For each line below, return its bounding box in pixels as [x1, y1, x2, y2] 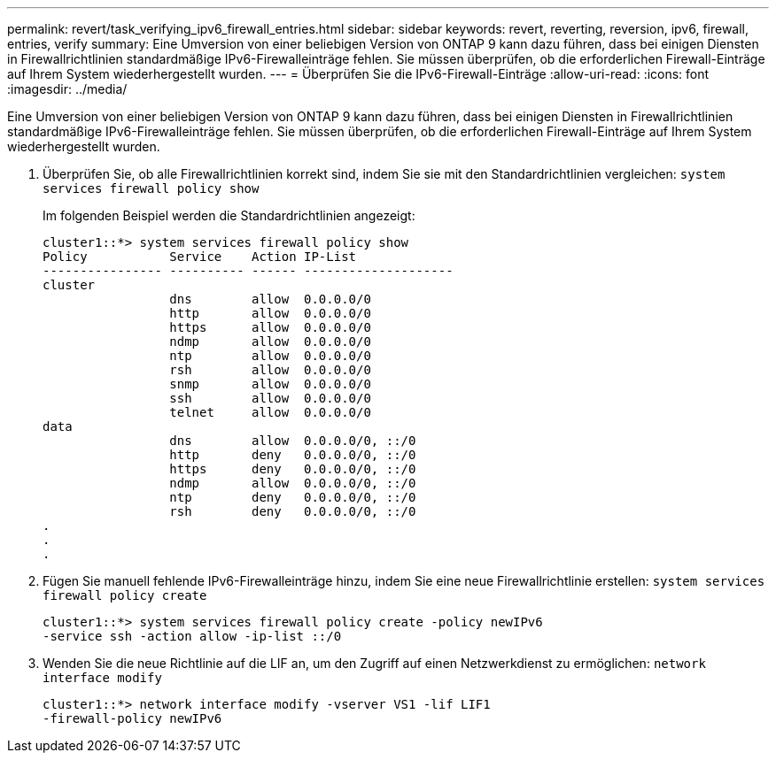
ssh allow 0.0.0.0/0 [169, 391, 371, 405]
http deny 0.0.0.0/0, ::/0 [169, 448, 416, 462]
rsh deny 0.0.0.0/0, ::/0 [169, 504, 416, 518]
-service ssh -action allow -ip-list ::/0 [43, 629, 342, 643]
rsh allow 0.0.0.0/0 [169, 363, 371, 377]
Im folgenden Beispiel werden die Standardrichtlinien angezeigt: [43, 208, 415, 223]
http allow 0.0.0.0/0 [169, 306, 371, 320]
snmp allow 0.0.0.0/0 [169, 377, 371, 391]
